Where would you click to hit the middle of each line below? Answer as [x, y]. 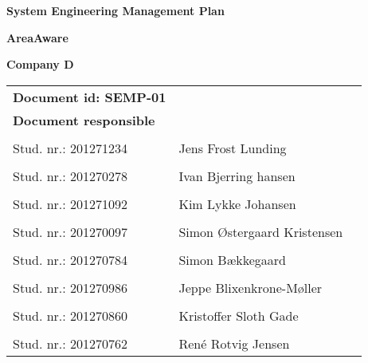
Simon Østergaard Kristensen [261, 231]
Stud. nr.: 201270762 [70, 343]
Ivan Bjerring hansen [237, 176]
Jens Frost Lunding [233, 148]
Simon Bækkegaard [232, 259]
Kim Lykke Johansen [237, 203]
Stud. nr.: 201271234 [70, 148]
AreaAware [37, 37]
